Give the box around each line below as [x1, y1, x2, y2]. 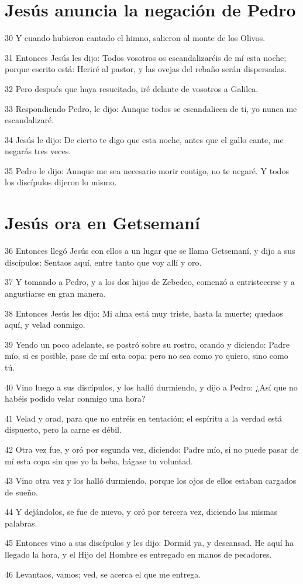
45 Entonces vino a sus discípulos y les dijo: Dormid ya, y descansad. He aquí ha [5, 537, 294, 549]
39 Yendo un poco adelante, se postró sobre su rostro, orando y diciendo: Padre [5, 338, 290, 350]
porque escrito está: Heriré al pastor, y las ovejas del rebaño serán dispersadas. [5, 63, 287, 75]
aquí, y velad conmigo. [5, 318, 85, 331]
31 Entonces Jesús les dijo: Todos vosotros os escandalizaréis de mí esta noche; [5, 51, 287, 63]
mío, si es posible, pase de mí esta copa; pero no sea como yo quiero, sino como [5, 349, 288, 362]
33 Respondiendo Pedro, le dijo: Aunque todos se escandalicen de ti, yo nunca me [5, 102, 297, 114]
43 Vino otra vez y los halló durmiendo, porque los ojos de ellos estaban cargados [5, 474, 297, 487]
